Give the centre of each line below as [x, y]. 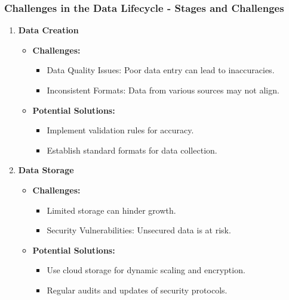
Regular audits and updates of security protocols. [137, 290]
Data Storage [46, 170]
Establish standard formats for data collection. [132, 150]
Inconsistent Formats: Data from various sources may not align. [163, 90]
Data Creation [48, 30]
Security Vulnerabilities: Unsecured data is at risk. [139, 230]
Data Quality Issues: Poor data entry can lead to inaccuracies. [161, 70]
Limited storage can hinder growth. [111, 210]
